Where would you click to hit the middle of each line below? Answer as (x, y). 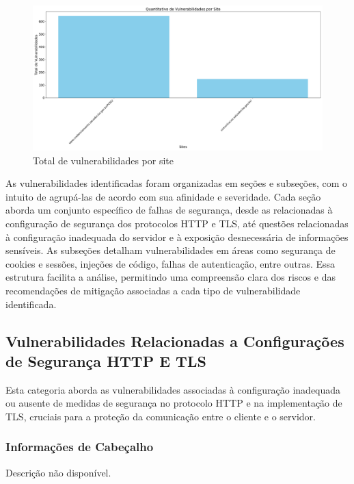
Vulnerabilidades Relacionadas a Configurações (175, 341)
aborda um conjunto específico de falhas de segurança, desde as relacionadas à (169, 210)
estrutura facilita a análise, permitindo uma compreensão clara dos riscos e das (171, 277)
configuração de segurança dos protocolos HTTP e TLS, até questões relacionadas (177, 223)
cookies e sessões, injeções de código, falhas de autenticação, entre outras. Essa (171, 263)
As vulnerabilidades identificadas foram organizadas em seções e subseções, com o (177, 183)
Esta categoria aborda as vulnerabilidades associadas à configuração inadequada (173, 389)
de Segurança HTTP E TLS (106, 360)
